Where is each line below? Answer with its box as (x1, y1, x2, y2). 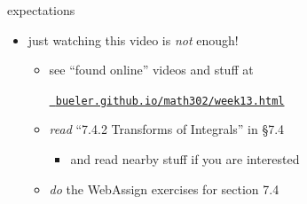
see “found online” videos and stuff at (49, 60, 254, 79)
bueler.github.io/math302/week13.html (55, 94, 285, 107)
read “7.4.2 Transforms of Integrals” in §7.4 (49, 120, 285, 138)
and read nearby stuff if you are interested (70, 150, 300, 169)
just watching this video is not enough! (28, 30, 239, 49)
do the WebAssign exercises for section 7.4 (49, 179, 279, 198)
